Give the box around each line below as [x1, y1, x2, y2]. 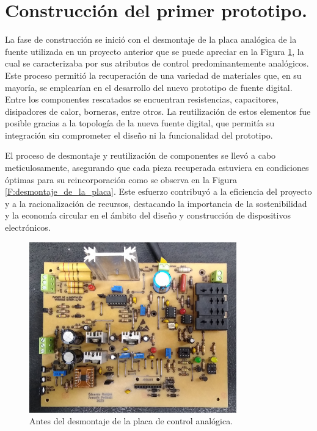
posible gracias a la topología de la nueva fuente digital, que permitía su [5, 117, 275, 129]
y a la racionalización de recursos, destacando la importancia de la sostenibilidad [5, 197, 307, 209]
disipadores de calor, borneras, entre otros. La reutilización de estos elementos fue [5, 104, 311, 117]
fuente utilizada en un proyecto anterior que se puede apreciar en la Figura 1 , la [5, 45, 304, 57]
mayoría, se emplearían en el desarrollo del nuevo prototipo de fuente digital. [5, 81, 293, 93]
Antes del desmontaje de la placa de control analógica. [29, 415, 233, 427]
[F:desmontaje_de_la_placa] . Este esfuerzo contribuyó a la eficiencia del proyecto [5, 185, 312, 198]
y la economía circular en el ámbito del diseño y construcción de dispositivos [5, 209, 291, 222]
